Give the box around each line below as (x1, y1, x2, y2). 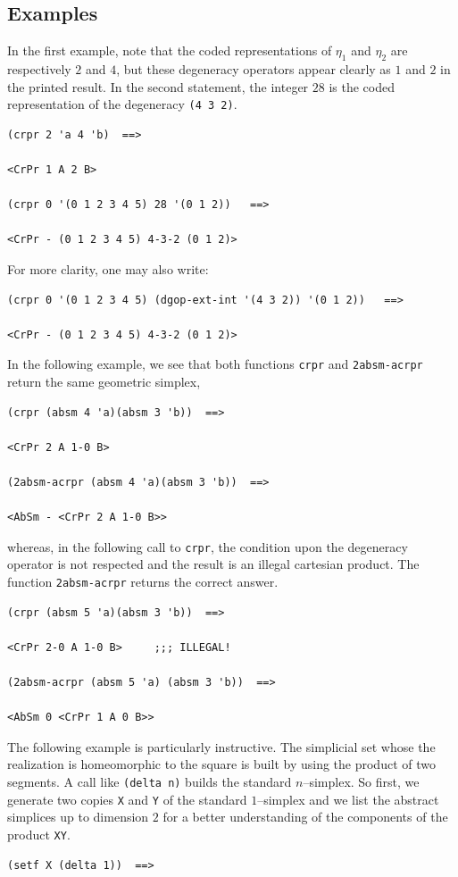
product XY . (7, 824, 71, 843)
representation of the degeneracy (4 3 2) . (7, 95, 237, 113)
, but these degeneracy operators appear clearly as (116, 60, 391, 78)
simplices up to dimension (7, 807, 149, 826)
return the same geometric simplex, (7, 372, 201, 391)
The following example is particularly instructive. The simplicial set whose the (7, 737, 436, 756)
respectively (7, 60, 71, 78)
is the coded (329, 77, 396, 96)
